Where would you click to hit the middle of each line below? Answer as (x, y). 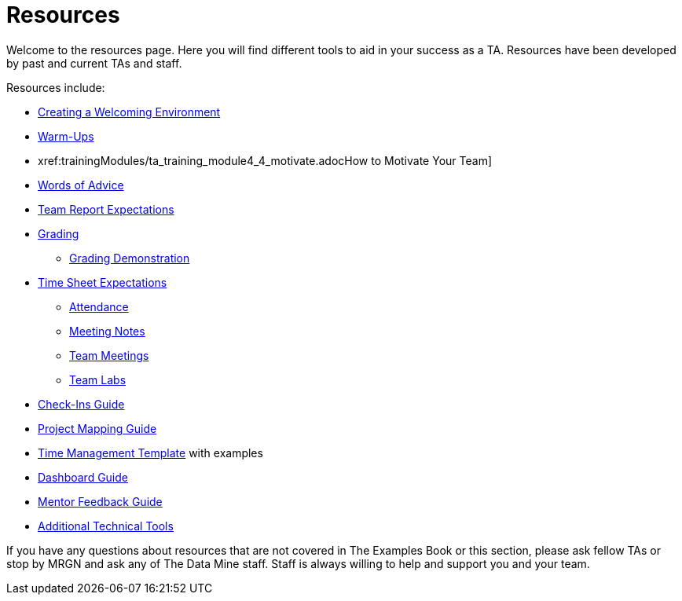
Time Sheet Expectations (103, 282)
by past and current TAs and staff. (94, 63)
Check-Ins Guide (81, 404)
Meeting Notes (107, 331)
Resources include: (56, 87)
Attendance (99, 306)
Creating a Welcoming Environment (129, 112)
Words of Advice (81, 185)
